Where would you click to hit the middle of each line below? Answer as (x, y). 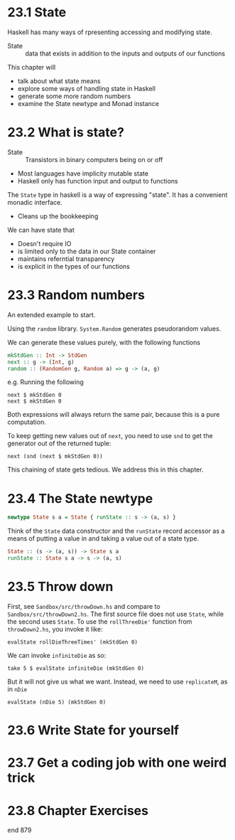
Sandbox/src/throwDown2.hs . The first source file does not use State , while (116, 614)
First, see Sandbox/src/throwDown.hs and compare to (84, 606)
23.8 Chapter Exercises (78, 810)
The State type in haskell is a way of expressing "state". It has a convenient (117, 195)
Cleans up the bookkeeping (58, 216)
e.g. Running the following (45, 382)
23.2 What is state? (66, 133)
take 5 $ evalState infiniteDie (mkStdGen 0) (76, 668)
